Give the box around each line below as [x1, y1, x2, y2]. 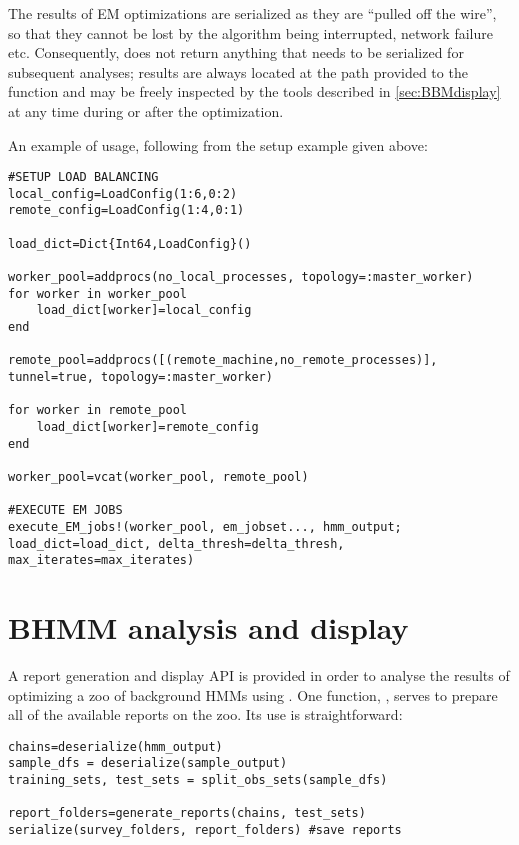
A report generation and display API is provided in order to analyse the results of [8, 665, 510, 686]
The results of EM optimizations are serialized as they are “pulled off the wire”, [8, 3, 497, 23]
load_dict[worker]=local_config [36, 303, 252, 318]
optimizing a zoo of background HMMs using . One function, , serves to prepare [8, 684, 498, 705]
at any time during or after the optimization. [8, 100, 284, 121]
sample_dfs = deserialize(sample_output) [8, 756, 288, 771]
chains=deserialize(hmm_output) [8, 739, 223, 754]
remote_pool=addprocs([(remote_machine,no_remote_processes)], [8, 353, 438, 368]
